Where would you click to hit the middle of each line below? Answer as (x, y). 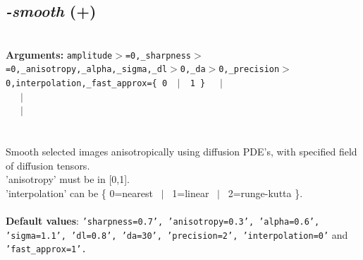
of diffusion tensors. (48, 165)
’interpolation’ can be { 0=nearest (80, 193)
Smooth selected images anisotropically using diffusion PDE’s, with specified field (181, 152)
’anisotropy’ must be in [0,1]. (68, 179)
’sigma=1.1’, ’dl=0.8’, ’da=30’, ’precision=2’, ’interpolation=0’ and (177, 234)
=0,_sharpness (158, 55)
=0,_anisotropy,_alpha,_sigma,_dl (87, 70)
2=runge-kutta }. (265, 193)
